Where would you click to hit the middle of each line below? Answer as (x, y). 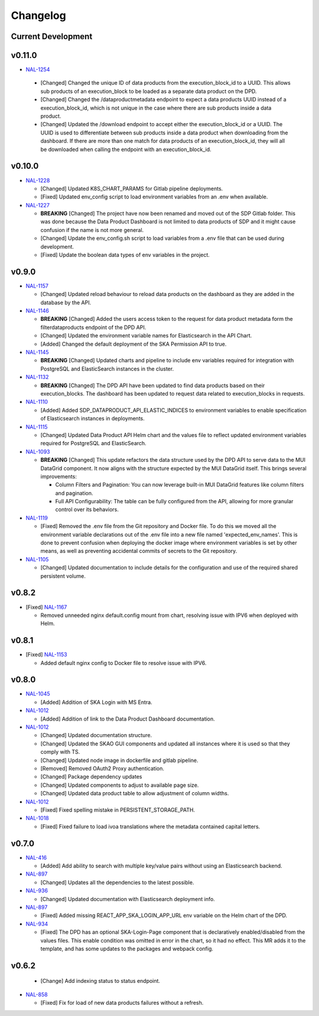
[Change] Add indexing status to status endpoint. (100, 981)
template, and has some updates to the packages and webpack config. (127, 949)
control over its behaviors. (87, 510)
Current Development (52, 36)
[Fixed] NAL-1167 (46, 607)
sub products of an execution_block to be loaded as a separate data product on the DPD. (149, 91)
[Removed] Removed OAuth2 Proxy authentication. (102, 769)
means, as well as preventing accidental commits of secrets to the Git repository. (139, 551)
